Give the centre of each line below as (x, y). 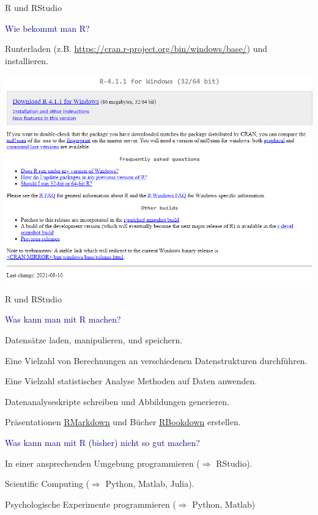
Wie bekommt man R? (47, 28)
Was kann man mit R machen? (63, 319)
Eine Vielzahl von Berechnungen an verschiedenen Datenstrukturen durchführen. (156, 360)
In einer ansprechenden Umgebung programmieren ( (102, 463)
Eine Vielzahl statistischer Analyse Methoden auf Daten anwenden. (131, 381)
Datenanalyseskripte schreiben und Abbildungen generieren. (117, 401)
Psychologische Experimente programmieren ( (91, 504)
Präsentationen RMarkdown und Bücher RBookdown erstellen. (123, 422)
